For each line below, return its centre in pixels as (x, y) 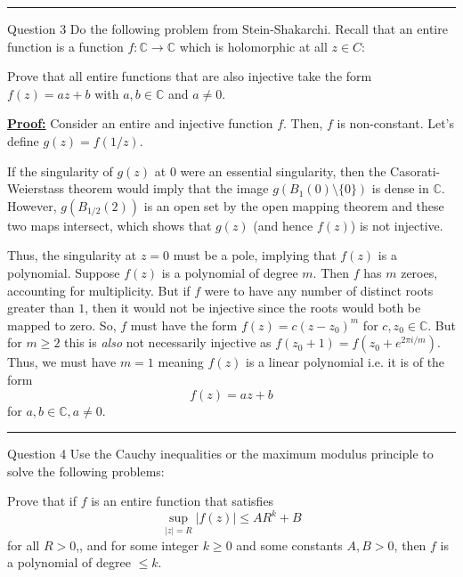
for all (24, 544)
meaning (181, 362)
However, (32, 205)
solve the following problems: (86, 471)
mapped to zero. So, (62, 325)
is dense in (400, 188)
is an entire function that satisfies (183, 501)
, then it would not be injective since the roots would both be (253, 308)
